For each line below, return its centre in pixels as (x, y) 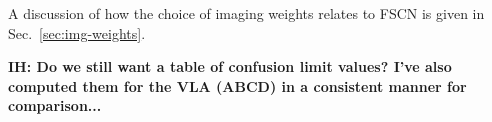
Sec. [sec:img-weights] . (77, 32)
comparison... (55, 105)
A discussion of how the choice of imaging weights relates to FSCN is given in (246, 13)
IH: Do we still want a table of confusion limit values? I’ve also (230, 66)
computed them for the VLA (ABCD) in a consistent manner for (237, 85)
